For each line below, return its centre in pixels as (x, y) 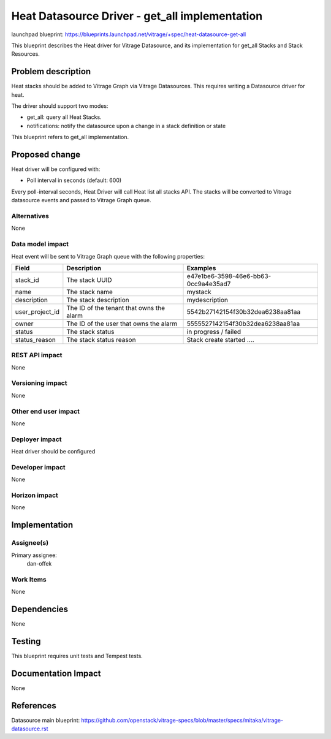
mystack (199, 292)
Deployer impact (36, 439)
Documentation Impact (56, 673)
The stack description (98, 300)
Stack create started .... (220, 339)
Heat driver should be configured (53, 452)
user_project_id (37, 311)
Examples (201, 268)
